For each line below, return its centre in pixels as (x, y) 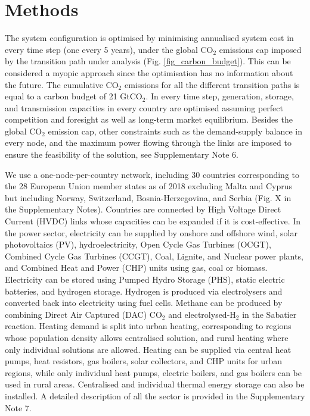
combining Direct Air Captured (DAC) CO (83, 314)
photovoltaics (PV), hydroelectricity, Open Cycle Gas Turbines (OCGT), (138, 244)
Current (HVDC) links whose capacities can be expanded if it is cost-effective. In (153, 221)
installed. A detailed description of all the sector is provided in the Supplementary (155, 395)
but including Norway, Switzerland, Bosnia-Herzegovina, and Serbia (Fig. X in (148, 197)
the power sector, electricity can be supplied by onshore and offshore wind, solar (151, 232)
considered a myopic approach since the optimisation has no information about (149, 72)
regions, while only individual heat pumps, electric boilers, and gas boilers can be (153, 372)
